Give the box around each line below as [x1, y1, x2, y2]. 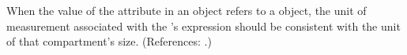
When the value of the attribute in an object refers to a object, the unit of [6, 2, 367, 18]
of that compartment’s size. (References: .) [6, 33, 212, 49]
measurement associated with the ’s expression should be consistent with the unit [6, 17, 401, 34]
